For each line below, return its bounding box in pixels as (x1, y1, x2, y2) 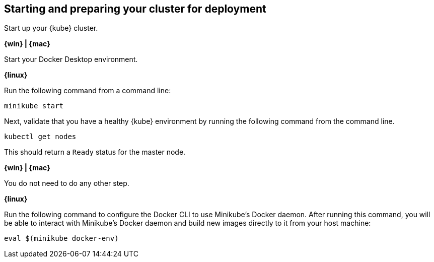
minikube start (4, 102, 64, 110)
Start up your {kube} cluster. (4, 24, 98, 33)
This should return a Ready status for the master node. (4, 148, 186, 157)
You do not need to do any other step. (4, 179, 129, 188)
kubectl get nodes (4, 133, 77, 141)
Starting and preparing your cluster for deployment (4, 3, 266, 15)
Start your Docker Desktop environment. (4, 55, 138, 64)
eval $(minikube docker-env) (4, 234, 119, 243)
